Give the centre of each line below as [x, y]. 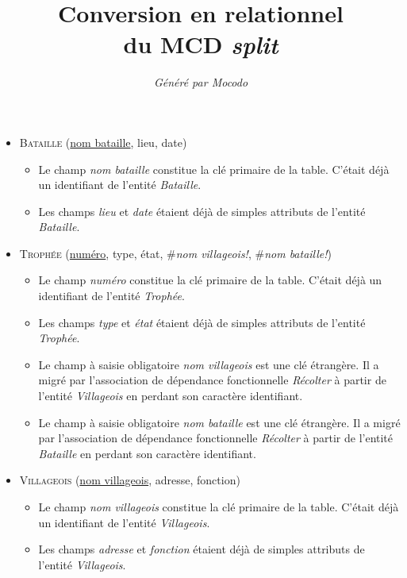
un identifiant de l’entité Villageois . [124, 522]
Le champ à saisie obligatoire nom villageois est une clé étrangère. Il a [209, 364]
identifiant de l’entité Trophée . [111, 296]
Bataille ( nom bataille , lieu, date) [103, 142]
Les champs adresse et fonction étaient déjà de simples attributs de [202, 549]
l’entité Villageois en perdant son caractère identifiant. [171, 396]
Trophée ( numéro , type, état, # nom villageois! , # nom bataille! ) [176, 253]
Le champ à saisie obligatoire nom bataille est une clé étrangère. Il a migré [219, 422]
